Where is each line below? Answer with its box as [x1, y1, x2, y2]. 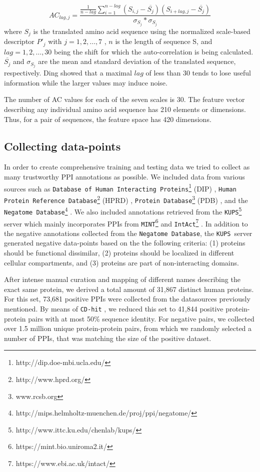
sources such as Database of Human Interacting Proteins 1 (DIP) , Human [4, 181, 236, 193]
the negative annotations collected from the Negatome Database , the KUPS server [4, 227, 252, 238]
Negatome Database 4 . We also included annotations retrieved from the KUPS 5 [4, 205, 242, 216]
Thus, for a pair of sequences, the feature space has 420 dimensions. [4, 113, 211, 124]
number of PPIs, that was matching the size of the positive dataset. [4, 332, 211, 343]
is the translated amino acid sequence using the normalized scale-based [33, 25, 250, 36]
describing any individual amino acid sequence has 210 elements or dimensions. [4, 104, 246, 114]
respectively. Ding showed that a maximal [4, 67, 132, 78]
